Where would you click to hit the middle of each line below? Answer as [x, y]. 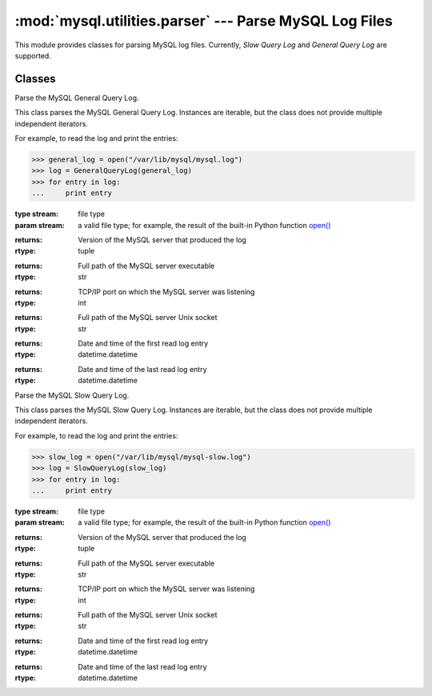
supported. [33, 55]
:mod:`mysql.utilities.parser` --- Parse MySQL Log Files [204, 21]
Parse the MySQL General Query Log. [77, 98]
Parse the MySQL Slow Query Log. [72, 395]
